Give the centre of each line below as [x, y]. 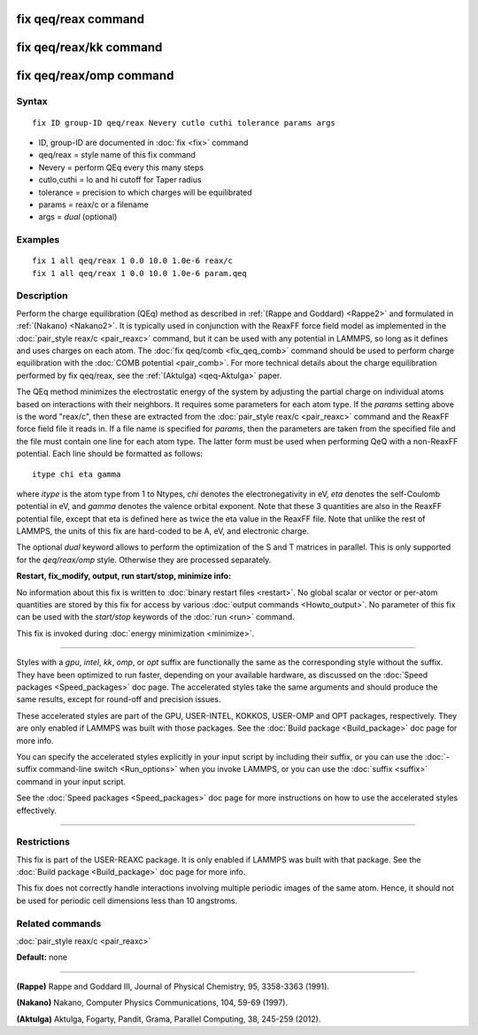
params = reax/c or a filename [94, 205]
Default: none [42, 957]
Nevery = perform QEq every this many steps [121, 167]
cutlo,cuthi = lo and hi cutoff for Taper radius [120, 180]
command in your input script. [71, 781]
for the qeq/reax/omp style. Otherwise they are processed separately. [144, 560]
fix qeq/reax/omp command [95, 76]
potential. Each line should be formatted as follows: [110, 454]
